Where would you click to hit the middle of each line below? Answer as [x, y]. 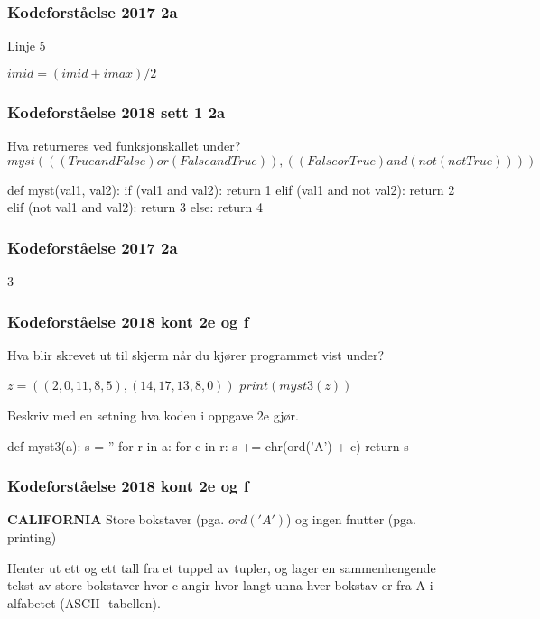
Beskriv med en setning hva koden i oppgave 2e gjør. [153, 416]
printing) [32, 537]
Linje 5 [27, 46]
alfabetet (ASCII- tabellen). [84, 602]
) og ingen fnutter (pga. [351, 519]
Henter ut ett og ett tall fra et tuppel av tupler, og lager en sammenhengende [222, 567]
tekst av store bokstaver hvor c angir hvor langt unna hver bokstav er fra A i [220, 585]
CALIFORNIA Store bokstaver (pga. [116, 519]
